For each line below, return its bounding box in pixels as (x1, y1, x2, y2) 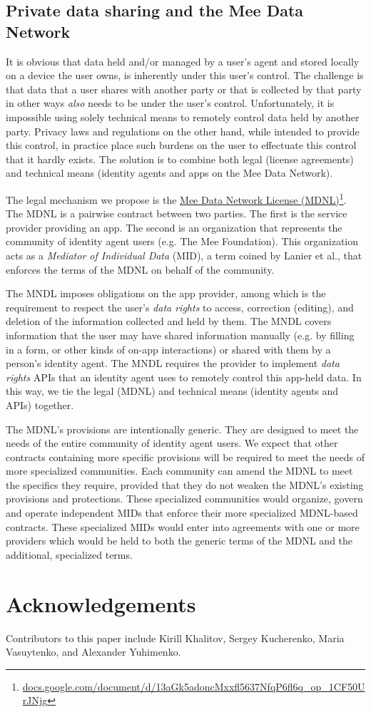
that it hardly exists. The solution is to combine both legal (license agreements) (6, 151, 354, 166)
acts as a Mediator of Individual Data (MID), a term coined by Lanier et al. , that (6, 247, 362, 262)
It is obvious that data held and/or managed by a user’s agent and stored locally (6, 53, 360, 68)
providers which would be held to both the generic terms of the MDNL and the (6, 533, 353, 548)
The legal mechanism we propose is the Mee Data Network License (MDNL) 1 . (6, 190, 347, 207)
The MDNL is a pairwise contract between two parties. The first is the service (6, 206, 347, 221)
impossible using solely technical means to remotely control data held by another (6, 109, 360, 124)
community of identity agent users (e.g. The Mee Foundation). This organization (6, 234, 359, 249)
